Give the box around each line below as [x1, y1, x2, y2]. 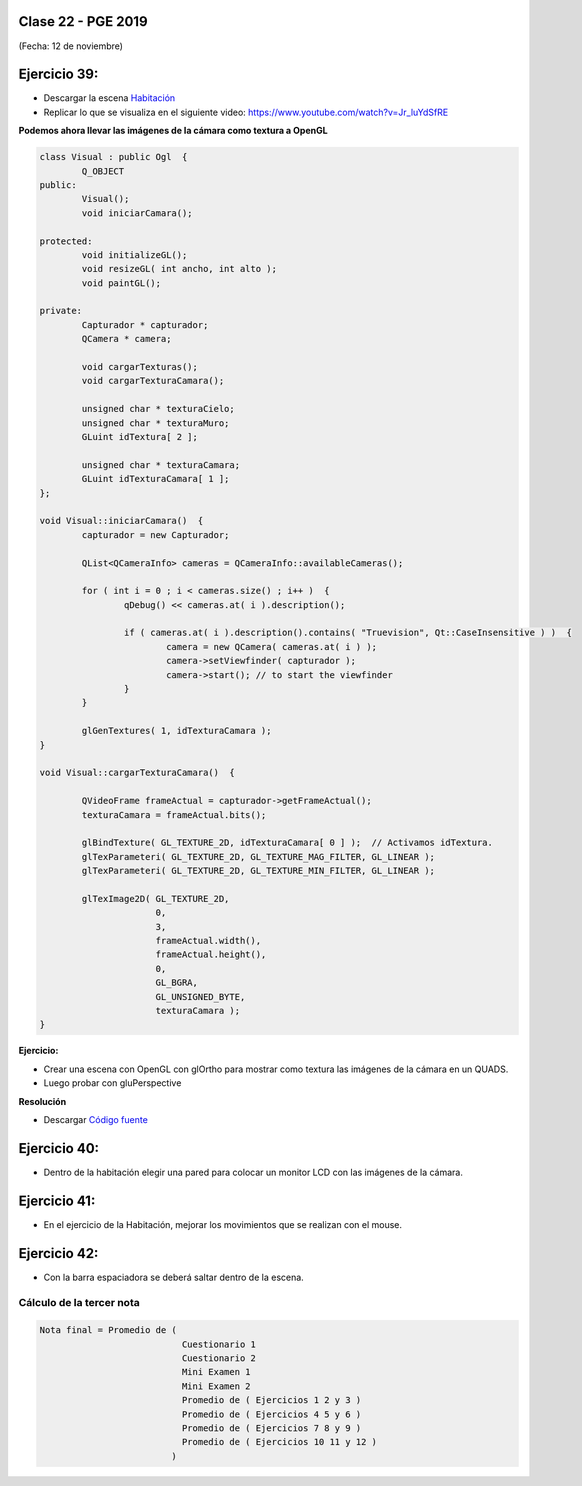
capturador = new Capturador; [81, 529, 230, 540]
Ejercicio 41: [18, 1192, 96, 1209]
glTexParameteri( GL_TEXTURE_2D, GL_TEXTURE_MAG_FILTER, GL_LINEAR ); [81, 851, 435, 862]
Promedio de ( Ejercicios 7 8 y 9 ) [181, 1422, 362, 1434]
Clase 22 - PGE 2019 [18, 13, 149, 30]
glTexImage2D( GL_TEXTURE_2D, [81, 893, 230, 904]
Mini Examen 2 [181, 1380, 251, 1392]
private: [39, 305, 83, 317]
